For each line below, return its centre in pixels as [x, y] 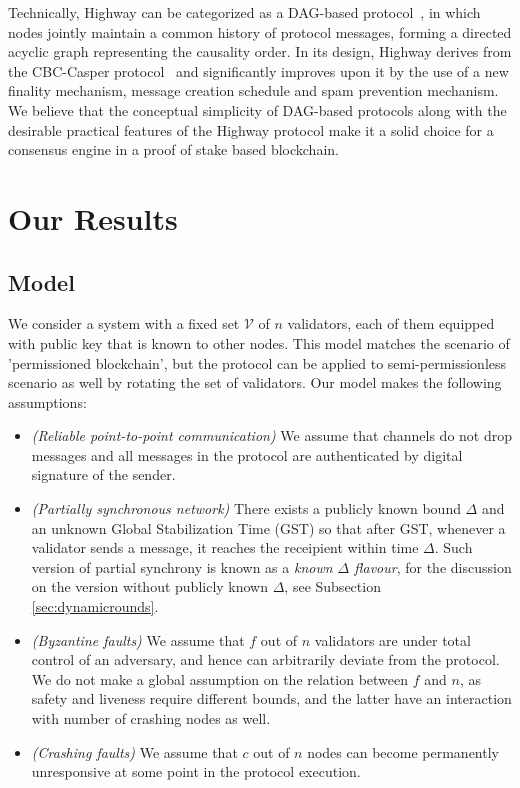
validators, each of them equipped [391, 323]
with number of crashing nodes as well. [151, 718]
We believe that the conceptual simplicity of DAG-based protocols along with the [257, 109]
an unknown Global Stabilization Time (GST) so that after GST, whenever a [268, 527]
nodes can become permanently [403, 751]
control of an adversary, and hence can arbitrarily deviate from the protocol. [265, 659]
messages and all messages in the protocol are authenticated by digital [247, 454]
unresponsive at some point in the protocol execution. [196, 771]
